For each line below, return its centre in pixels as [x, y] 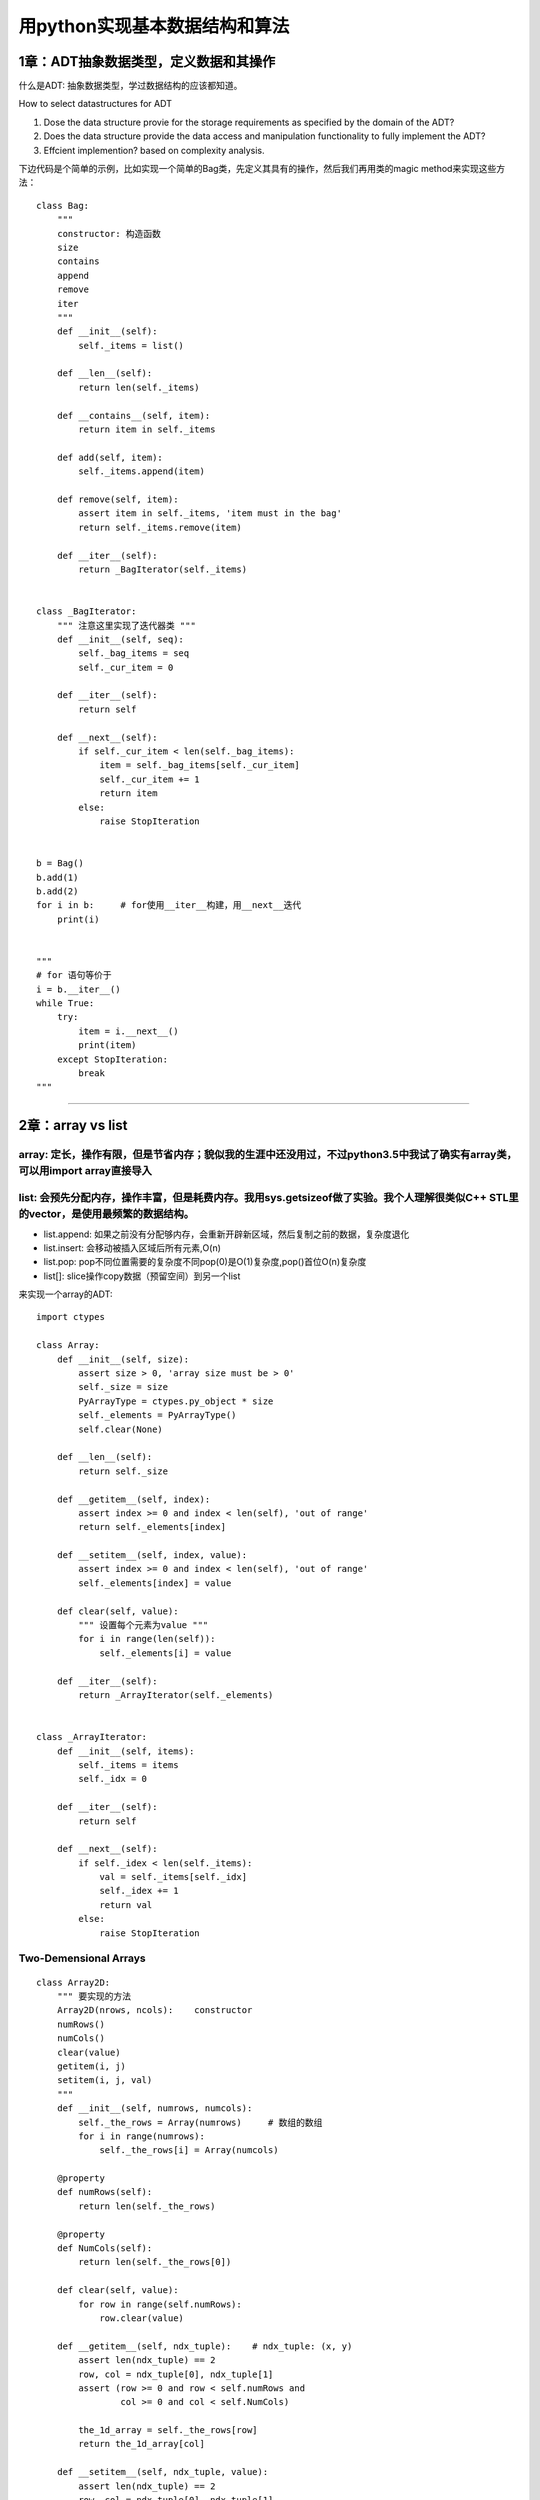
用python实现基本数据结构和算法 [154, 26]
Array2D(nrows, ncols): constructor [154, 2010]
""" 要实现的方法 [94, 1996]
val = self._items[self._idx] [173, 1877]
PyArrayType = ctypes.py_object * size [176, 1401]
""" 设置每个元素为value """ [143, 1625]
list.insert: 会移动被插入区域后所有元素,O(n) [132, 1247]
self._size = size [123, 1387]
